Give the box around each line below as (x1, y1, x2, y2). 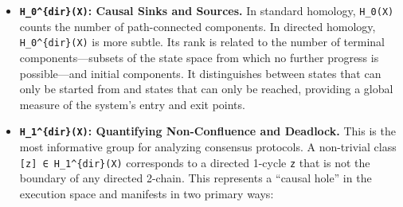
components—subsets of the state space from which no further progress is (19, 49, 379, 65)
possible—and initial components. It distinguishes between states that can (19, 64, 381, 81)
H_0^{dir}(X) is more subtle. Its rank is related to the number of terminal (19, 33, 385, 50)
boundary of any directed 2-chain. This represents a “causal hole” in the (19, 170, 372, 186)
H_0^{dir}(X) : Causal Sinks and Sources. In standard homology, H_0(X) (19, 2, 394, 18)
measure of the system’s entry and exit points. (19, 96, 245, 112)
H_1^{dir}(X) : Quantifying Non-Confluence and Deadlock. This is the (19, 123, 396, 139)
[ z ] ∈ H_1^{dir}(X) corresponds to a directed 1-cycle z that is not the (19, 154, 370, 170)
